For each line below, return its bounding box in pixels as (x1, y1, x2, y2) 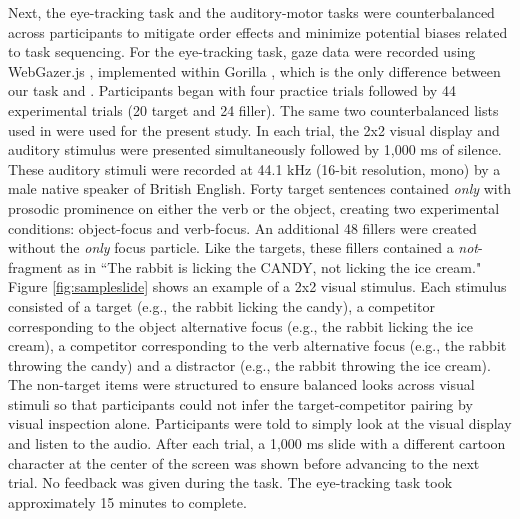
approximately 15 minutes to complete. (8, 491, 247, 512)
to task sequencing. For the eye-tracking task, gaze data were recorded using (8, 41, 476, 62)
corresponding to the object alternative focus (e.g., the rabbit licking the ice (8, 315, 474, 336)
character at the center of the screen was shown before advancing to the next (8, 452, 480, 473)
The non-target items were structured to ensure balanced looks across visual (8, 374, 475, 395)
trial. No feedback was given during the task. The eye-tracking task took (8, 472, 453, 493)
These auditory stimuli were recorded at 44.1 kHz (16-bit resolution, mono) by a (8, 158, 501, 179)
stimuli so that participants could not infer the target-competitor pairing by (8, 393, 473, 414)
